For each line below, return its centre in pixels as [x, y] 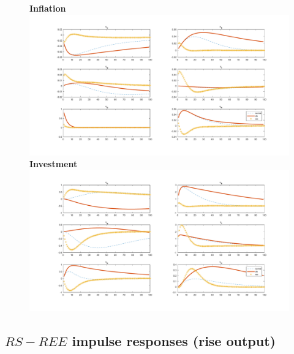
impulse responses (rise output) [174, 341]
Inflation [48, 8]
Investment [54, 164]
